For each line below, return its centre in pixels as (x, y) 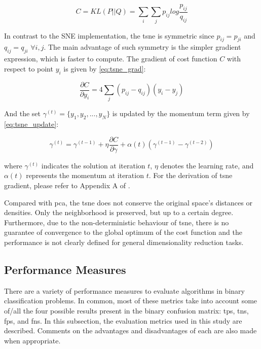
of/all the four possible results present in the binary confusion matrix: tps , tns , (126, 310)
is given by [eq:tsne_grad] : (105, 68)
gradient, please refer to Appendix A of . (67, 185)
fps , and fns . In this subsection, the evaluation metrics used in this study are (123, 320)
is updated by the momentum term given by (181, 113)
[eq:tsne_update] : (31, 124)
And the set (23, 113)
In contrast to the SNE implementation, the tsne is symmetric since (109, 35)
